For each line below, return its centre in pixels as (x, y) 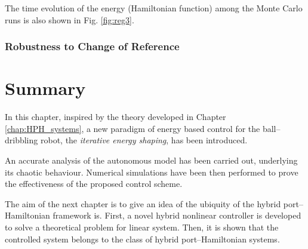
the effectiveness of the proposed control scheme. (94, 184)
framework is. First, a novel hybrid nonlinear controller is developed (177, 215)
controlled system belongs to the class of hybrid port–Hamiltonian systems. (142, 239)
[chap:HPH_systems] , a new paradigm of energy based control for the (133, 128)
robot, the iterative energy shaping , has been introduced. (144, 140)
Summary (45, 88)
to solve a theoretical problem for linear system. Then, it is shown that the (142, 227)
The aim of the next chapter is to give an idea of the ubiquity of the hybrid (143, 203)
